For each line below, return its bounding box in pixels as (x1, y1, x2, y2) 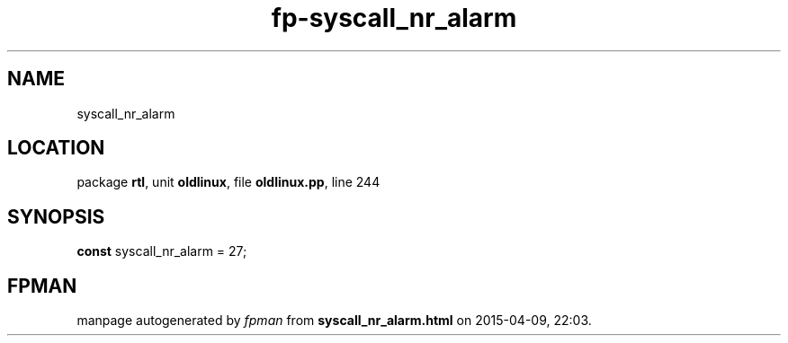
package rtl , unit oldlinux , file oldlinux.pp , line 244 (76, 174, 381, 190)
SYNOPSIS (7, 205, 105, 228)
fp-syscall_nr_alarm (271, 3, 517, 33)
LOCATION (7, 136, 105, 160)
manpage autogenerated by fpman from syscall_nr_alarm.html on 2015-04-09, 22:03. (76, 312, 592, 329)
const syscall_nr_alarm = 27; (76, 243, 247, 259)
